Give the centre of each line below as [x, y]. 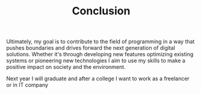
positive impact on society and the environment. [66, 67]
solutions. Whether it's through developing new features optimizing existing [100, 54]
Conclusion [101, 11]
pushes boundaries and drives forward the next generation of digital [91, 48]
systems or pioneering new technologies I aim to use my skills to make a [96, 60]
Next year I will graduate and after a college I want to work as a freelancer [98, 78]
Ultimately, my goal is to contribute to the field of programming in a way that [100, 42]
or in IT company [27, 85]
